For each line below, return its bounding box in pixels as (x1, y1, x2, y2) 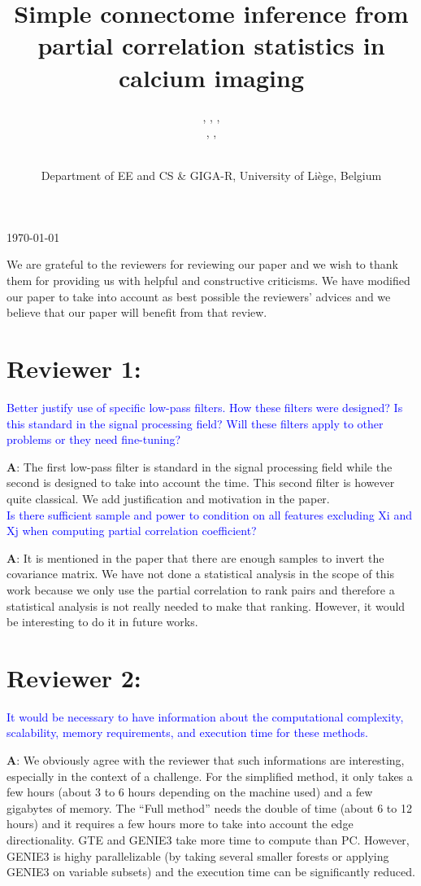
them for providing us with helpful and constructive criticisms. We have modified (7, 272, 410, 289)
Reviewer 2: (7, 660, 141, 694)
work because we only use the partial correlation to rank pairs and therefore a (7, 581, 395, 598)
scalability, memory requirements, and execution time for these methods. (7, 724, 368, 741)
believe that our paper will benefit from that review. (7, 304, 267, 321)
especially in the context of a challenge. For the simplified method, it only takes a (7, 767, 413, 784)
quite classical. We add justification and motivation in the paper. (7, 489, 330, 507)
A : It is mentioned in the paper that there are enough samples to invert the (7, 549, 384, 566)
